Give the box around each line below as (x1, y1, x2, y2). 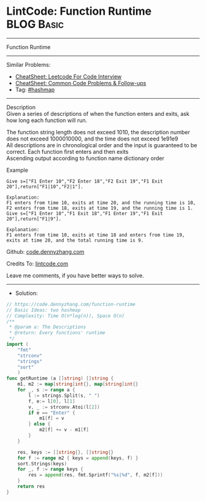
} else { (28, 421, 51, 427)
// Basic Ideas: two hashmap (6, 307, 81, 313)
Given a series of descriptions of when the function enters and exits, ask (6, 110, 190, 117)
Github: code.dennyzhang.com (6, 248, 85, 255)
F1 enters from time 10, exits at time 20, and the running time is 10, (6, 199, 196, 206)
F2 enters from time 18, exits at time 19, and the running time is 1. (6, 205, 193, 211)
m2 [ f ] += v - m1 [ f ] (39, 427, 89, 433)
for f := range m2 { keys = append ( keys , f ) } (17, 455, 139, 461)
